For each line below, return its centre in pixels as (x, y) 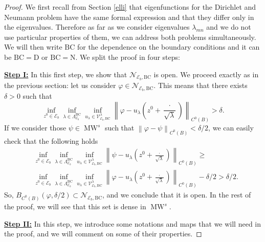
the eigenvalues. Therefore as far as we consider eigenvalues (97, 27)
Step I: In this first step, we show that (66, 74)
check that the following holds (51, 140)
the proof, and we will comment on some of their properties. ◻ (103, 234)
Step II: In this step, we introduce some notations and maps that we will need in (133, 223)
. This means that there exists (201, 85)
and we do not (229, 27)
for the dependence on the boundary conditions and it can (168, 47)
